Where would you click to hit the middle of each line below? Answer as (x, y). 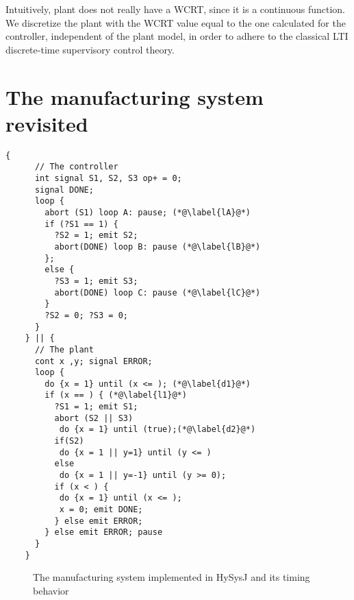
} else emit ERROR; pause (104, 532)
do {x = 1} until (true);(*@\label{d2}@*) (157, 430)
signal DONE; (64, 190)
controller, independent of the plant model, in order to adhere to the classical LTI (177, 36)
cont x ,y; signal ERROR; (93, 361)
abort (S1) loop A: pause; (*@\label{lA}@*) (148, 212)
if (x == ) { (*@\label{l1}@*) (116, 395)
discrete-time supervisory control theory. (90, 49)
